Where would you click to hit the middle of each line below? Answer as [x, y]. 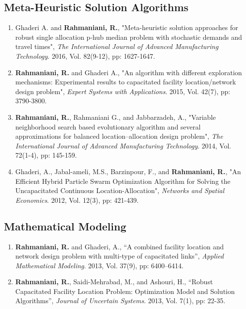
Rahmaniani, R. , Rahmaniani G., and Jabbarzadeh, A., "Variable [115, 117]
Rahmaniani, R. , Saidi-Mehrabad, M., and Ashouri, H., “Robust [114, 282]
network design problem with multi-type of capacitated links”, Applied [119, 256]
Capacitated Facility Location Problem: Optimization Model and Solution [125, 291]
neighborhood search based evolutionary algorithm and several [108, 126]
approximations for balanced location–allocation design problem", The [119, 136]
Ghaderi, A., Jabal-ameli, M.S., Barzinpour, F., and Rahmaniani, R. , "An [128, 171]
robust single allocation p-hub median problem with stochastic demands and [129, 37]
